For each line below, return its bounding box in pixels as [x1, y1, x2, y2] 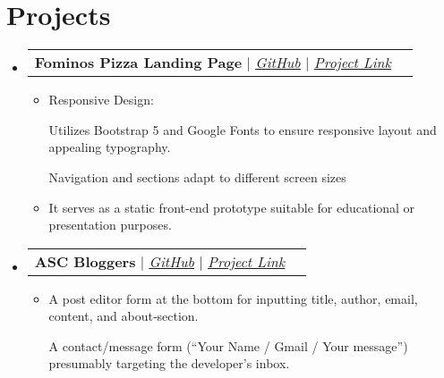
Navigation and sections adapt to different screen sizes [48, 167, 346, 186]
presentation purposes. [48, 215, 172, 234]
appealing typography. [48, 138, 171, 156]
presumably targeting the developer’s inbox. [48, 354, 290, 373]
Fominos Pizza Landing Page [34, 52, 243, 73]
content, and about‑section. [48, 307, 199, 325]
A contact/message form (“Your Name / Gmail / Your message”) [48, 336, 408, 355]
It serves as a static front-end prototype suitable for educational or [48, 197, 415, 216]
